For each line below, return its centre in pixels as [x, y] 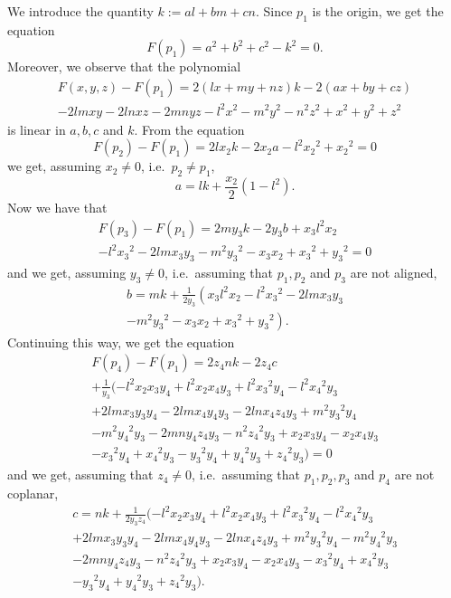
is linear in [37, 129]
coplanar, [33, 494]
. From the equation [189, 129]
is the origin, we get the [378, 11]
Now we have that [57, 207]
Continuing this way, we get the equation [121, 342]
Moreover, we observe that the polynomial [124, 66]
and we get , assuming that [80, 475]
